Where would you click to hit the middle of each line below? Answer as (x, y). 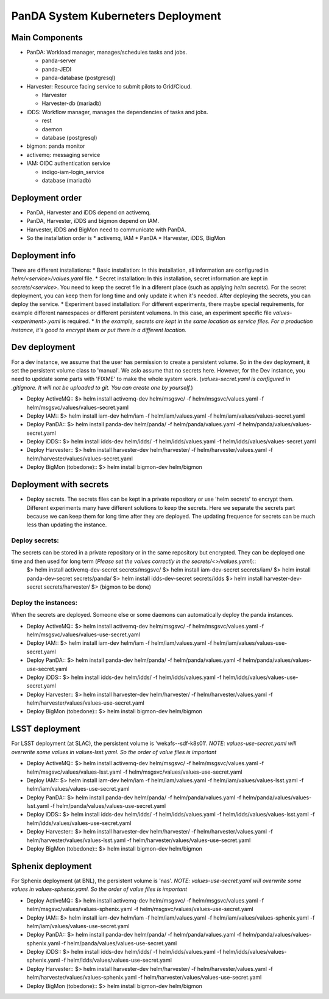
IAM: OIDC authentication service (69, 163)
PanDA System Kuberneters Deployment (116, 16)
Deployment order (47, 198)
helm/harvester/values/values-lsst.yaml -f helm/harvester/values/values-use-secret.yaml (139, 840)
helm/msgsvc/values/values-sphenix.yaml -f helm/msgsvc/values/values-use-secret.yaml (140, 909)
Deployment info (44, 256)
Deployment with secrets (60, 485)
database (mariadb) (66, 180)
